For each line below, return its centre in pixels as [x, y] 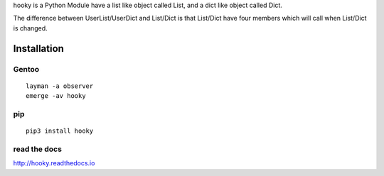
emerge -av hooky [56, 96]
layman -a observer [60, 86]
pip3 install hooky [60, 131]
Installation [38, 49]
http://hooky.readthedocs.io [54, 163]
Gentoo [26, 69]
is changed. [30, 28]
